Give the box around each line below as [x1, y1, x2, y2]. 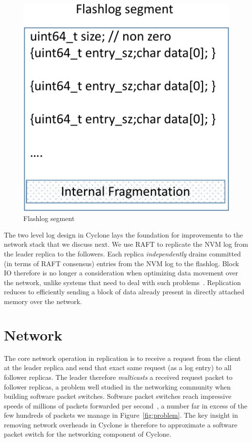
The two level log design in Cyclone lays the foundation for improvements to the [4, 229, 243, 239]
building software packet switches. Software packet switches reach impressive [4, 391, 232, 401]
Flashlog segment [23, 213, 75, 223]
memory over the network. [4, 296, 82, 306]
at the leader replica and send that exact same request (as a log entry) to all [4, 362, 232, 373]
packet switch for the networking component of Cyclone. [4, 429, 171, 439]
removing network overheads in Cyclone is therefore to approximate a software [4, 419, 237, 429]
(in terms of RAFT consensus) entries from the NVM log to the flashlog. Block [4, 258, 239, 268]
